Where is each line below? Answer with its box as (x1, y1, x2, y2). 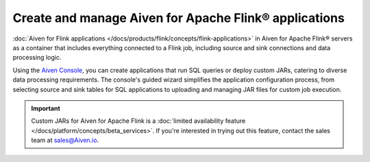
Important (31, 104, 61, 113)
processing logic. (12, 54, 62, 62)
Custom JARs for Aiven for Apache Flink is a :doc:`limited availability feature (31, 117, 246, 125)
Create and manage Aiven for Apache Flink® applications (12, 10, 345, 25)
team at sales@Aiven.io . (31, 136, 99, 144)
